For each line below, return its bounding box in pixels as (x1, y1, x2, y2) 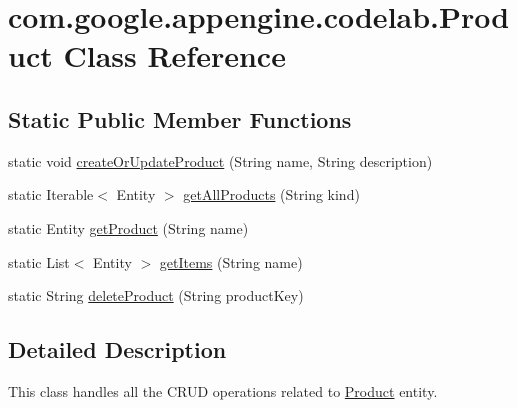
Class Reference (63, 35, 286, 76)
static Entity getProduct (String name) (8, 217, 249, 238)
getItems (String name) (159, 251, 303, 272)
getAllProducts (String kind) (183, 184, 360, 205)
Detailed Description (8, 334, 227, 365)
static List (8, 251, 70, 272)
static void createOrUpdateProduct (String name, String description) (8, 150, 433, 171)
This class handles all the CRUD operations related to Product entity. (8, 380, 438, 401)
